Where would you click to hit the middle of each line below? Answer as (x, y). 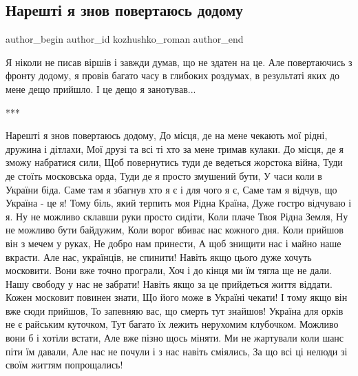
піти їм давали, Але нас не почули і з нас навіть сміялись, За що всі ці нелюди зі (177, 351)
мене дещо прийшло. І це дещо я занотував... (101, 88)
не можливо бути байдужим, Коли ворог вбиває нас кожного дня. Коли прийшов (175, 230)
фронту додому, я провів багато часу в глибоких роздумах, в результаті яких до (173, 75)
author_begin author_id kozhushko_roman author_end (125, 39)
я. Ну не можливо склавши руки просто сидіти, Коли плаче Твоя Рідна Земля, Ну (177, 216)
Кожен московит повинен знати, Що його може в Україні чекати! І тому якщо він (177, 297)
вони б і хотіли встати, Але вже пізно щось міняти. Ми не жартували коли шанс (175, 338)
